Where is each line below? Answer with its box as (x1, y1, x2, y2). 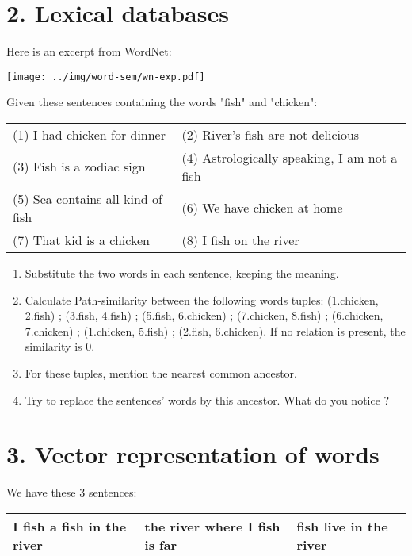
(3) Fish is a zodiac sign (13, 157, 146, 176)
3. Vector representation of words (6, 438, 380, 470)
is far (144, 535, 177, 554)
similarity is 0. (25, 338, 95, 355)
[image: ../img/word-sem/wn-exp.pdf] (6, 71, 205, 82)
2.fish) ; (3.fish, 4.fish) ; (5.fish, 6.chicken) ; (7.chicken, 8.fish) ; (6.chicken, (25, 307, 383, 324)
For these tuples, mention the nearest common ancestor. (25, 364, 297, 381)
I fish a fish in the (13, 516, 127, 535)
